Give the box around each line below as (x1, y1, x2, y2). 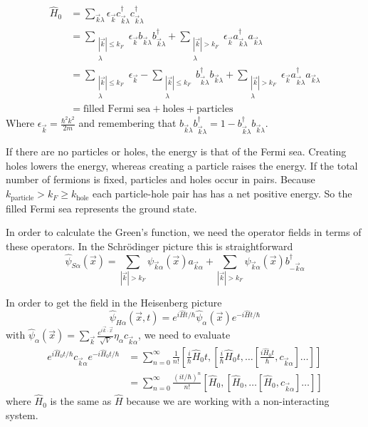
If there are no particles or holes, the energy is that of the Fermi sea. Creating (6, 144, 347, 159)
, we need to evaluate (138, 327, 231, 342)
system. (6, 407, 38, 422)
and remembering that (78, 115, 177, 130)
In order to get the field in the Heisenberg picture (6, 294, 222, 309)
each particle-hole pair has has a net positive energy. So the (93, 186, 352, 201)
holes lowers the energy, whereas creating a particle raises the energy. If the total (6, 158, 358, 173)
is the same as (50, 393, 112, 408)
